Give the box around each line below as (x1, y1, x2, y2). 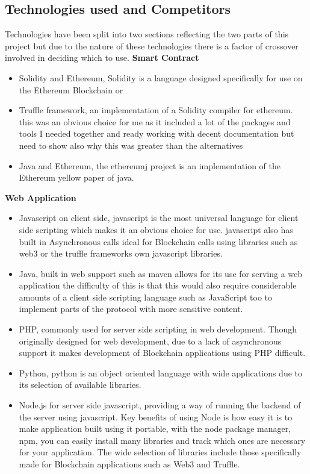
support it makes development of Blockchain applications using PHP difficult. (19, 346, 306, 359)
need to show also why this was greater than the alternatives (19, 139, 243, 151)
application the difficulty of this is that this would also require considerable (19, 279, 297, 292)
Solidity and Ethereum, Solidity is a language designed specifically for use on (19, 71, 303, 84)
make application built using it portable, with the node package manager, (19, 422, 291, 435)
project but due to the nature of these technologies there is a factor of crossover (5, 39, 299, 52)
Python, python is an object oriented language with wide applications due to (19, 366, 303, 379)
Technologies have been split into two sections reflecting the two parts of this (5, 28, 289, 40)
